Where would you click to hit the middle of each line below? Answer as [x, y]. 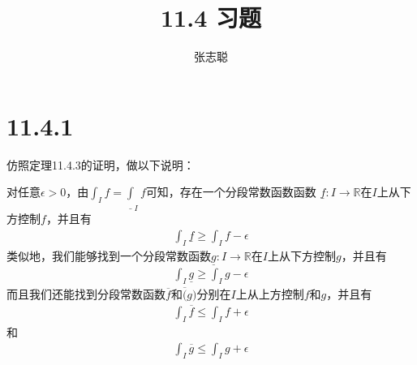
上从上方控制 [270, 293]
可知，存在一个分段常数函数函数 [231, 192]
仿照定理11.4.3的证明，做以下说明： [101, 164]
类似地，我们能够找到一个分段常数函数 [109, 255]
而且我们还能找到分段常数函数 [86, 293]
